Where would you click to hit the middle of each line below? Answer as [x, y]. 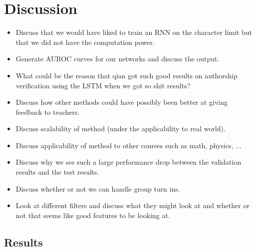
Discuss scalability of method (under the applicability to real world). [121, 128]
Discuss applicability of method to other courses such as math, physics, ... [128, 145]
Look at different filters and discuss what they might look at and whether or [132, 205]
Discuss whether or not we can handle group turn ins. [98, 188]
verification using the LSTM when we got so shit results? [103, 85]
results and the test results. [57, 172]
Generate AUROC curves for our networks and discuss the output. [118, 59]
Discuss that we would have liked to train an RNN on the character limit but [134, 32]
